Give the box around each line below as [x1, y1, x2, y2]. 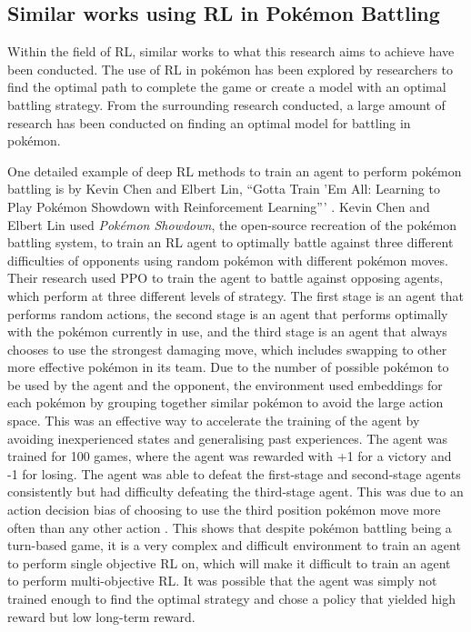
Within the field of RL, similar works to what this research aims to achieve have [7, 42, 455, 61]
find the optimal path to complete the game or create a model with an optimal [7, 77, 446, 96]
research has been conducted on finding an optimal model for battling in [7, 113, 411, 132]
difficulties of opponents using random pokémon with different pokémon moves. [7, 250, 448, 269]
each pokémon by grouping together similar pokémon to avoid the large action [7, 393, 444, 412]
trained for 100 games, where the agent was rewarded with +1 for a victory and [7, 446, 452, 466]
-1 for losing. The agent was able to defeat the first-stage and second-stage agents [7, 464, 461, 483]
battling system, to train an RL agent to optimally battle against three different [7, 233, 454, 252]
